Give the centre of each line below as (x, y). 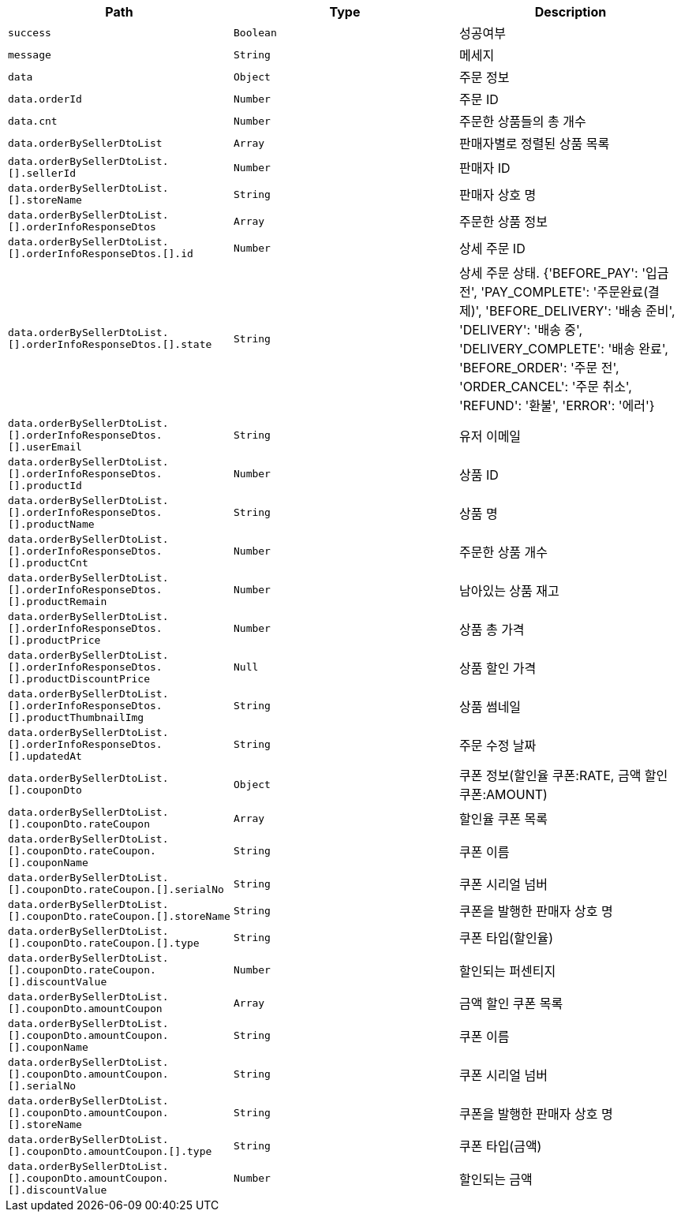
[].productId (45, 486)
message (30, 54)
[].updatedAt (45, 756)
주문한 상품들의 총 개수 (522, 121)
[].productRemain (58, 602)
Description (571, 12)
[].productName (51, 524)
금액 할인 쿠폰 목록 (511, 1003)
